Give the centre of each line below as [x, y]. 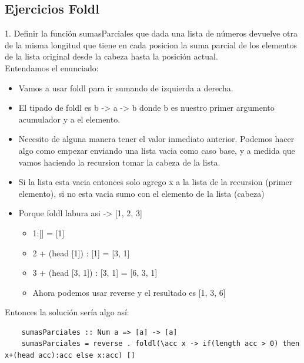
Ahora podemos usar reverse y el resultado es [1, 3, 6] [129, 292]
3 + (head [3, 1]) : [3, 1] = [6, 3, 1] [95, 273]
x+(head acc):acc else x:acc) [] [70, 356]
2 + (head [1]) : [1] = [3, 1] [81, 253]
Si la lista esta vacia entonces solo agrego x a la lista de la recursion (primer [156, 182]
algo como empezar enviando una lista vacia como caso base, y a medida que [157, 150]
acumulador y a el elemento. [69, 119]
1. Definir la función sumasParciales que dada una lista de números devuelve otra [151, 33]
